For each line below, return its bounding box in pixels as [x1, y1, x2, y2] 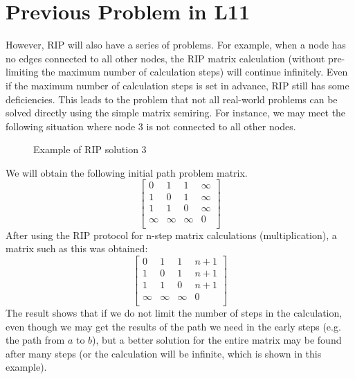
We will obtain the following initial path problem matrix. [6, 165, 248, 179]
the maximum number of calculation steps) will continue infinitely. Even [42, 64, 348, 79]
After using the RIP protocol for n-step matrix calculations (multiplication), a [6, 227, 337, 242]
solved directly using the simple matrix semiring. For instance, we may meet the [6, 105, 346, 120]
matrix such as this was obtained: [6, 241, 148, 256]
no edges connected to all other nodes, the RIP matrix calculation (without [6, 51, 325, 65]
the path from [6, 333, 65, 347]
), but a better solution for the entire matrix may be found [92, 333, 342, 347]
